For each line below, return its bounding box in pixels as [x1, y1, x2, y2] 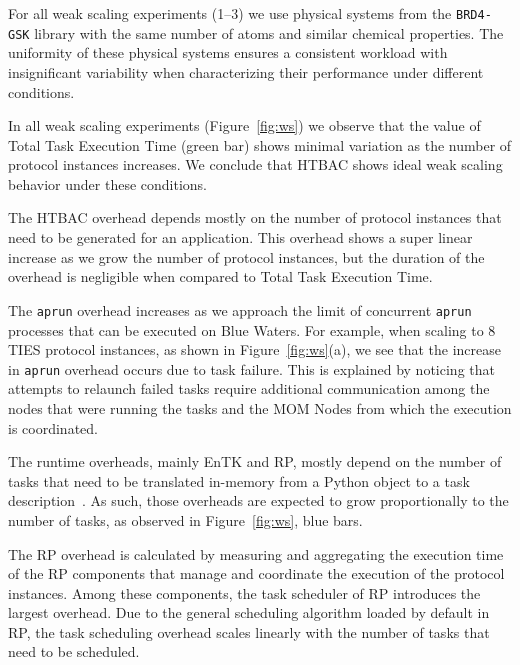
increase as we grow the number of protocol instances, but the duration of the [8, 246, 485, 267]
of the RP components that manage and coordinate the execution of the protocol [8, 563, 505, 584]
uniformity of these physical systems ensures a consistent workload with [8, 42, 448, 63]
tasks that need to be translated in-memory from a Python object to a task [8, 470, 470, 491]
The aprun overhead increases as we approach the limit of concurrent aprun [8, 299, 472, 320]
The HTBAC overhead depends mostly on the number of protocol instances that [8, 207, 502, 228]
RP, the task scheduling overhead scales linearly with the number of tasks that [8, 621, 490, 642]
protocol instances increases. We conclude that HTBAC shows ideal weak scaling [8, 154, 503, 175]
